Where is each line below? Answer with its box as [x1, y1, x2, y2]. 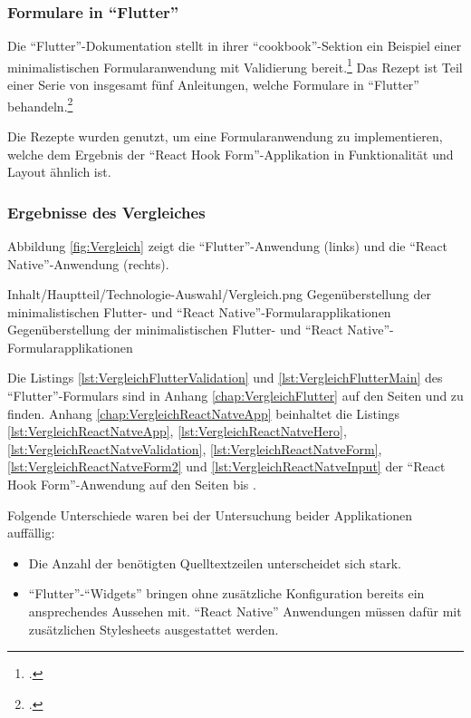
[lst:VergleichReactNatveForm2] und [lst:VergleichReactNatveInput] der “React [7, 457, 446, 476]
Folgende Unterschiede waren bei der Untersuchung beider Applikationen [7, 505, 413, 524]
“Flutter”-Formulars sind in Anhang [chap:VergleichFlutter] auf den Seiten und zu [7, 386, 464, 405]
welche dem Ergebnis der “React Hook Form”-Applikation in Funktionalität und [7, 144, 454, 163]
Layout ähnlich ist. [7, 162, 111, 181]
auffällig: [7, 523, 55, 542]
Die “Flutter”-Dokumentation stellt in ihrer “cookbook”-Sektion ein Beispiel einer [7, 36, 462, 55]
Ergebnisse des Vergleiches [7, 200, 206, 223]
